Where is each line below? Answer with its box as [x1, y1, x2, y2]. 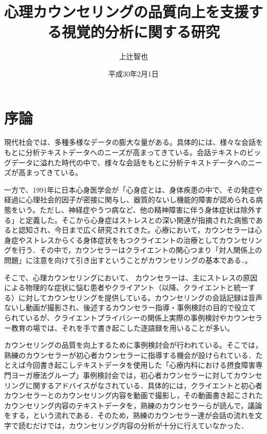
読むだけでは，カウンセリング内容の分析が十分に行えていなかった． [18, 420, 249, 430]
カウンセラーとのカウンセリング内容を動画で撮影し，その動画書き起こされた [4, 390, 263, 401]
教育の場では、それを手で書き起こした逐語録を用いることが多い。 [11, 322, 234, 333]
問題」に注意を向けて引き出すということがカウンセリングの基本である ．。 [4, 254, 252, 265]
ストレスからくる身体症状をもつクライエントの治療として [25, 234, 219, 245]
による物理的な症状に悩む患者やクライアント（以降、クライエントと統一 [4, 282, 248, 293]
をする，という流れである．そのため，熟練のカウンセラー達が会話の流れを [4, 410, 255, 421]
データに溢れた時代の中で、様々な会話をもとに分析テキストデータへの [11, 157, 248, 167]
